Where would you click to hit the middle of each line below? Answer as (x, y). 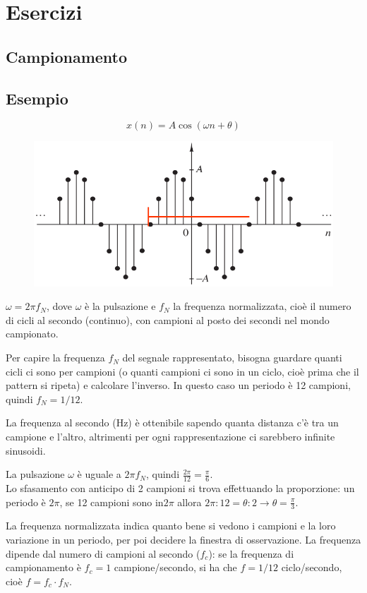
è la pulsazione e (120, 306)
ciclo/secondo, (312, 567)
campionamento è (43, 567)
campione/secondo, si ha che (175, 567)
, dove (59, 306)
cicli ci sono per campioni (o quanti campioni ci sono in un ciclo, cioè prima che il (182, 371)
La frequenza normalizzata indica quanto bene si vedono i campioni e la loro (171, 526)
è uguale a (99, 474)
